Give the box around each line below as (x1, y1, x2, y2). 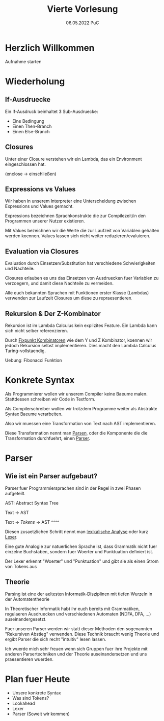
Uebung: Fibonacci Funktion (5, 357, 62, 363)
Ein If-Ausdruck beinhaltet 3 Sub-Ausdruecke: (5, 108, 98, 114)
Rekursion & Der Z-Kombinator (5, 309, 101, 318)
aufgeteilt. (5, 490, 26, 496)
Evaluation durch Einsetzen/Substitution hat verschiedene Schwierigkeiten (5, 260, 156, 266)
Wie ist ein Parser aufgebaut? (5, 472, 98, 480)
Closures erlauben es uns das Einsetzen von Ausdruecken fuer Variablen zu (5, 275, 159, 281)
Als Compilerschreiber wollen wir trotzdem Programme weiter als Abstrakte (5, 405, 158, 411)
